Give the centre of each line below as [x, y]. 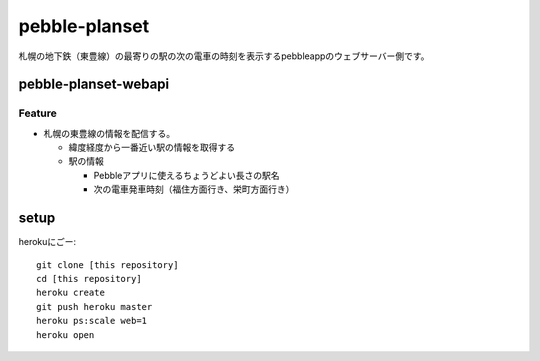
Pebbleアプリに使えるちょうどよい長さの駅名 [186, 175]
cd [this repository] [89, 278]
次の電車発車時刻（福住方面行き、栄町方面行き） [194, 189]
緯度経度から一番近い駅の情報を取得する [151, 147]
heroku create [70, 293]
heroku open [65, 334]
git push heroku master [94, 306]
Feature [37, 113]
